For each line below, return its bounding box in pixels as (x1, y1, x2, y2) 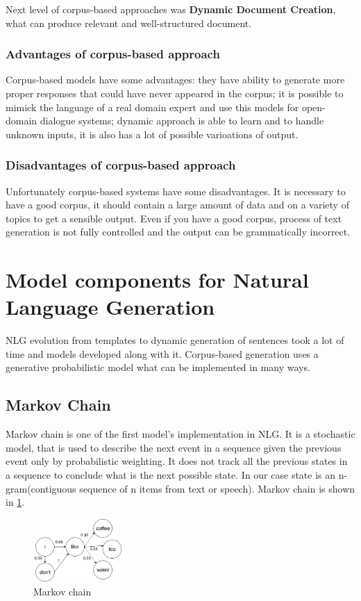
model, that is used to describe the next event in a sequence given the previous (6, 440, 342, 454)
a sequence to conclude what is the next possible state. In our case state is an (6, 468, 336, 482)
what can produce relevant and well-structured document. (6, 15, 252, 30)
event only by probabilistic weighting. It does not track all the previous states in (6, 454, 348, 468)
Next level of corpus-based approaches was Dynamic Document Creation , (6, 2, 336, 16)
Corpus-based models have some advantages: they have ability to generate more (6, 72, 345, 87)
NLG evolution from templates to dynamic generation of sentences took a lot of (6, 333, 344, 347)
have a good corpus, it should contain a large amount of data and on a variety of (6, 197, 349, 212)
